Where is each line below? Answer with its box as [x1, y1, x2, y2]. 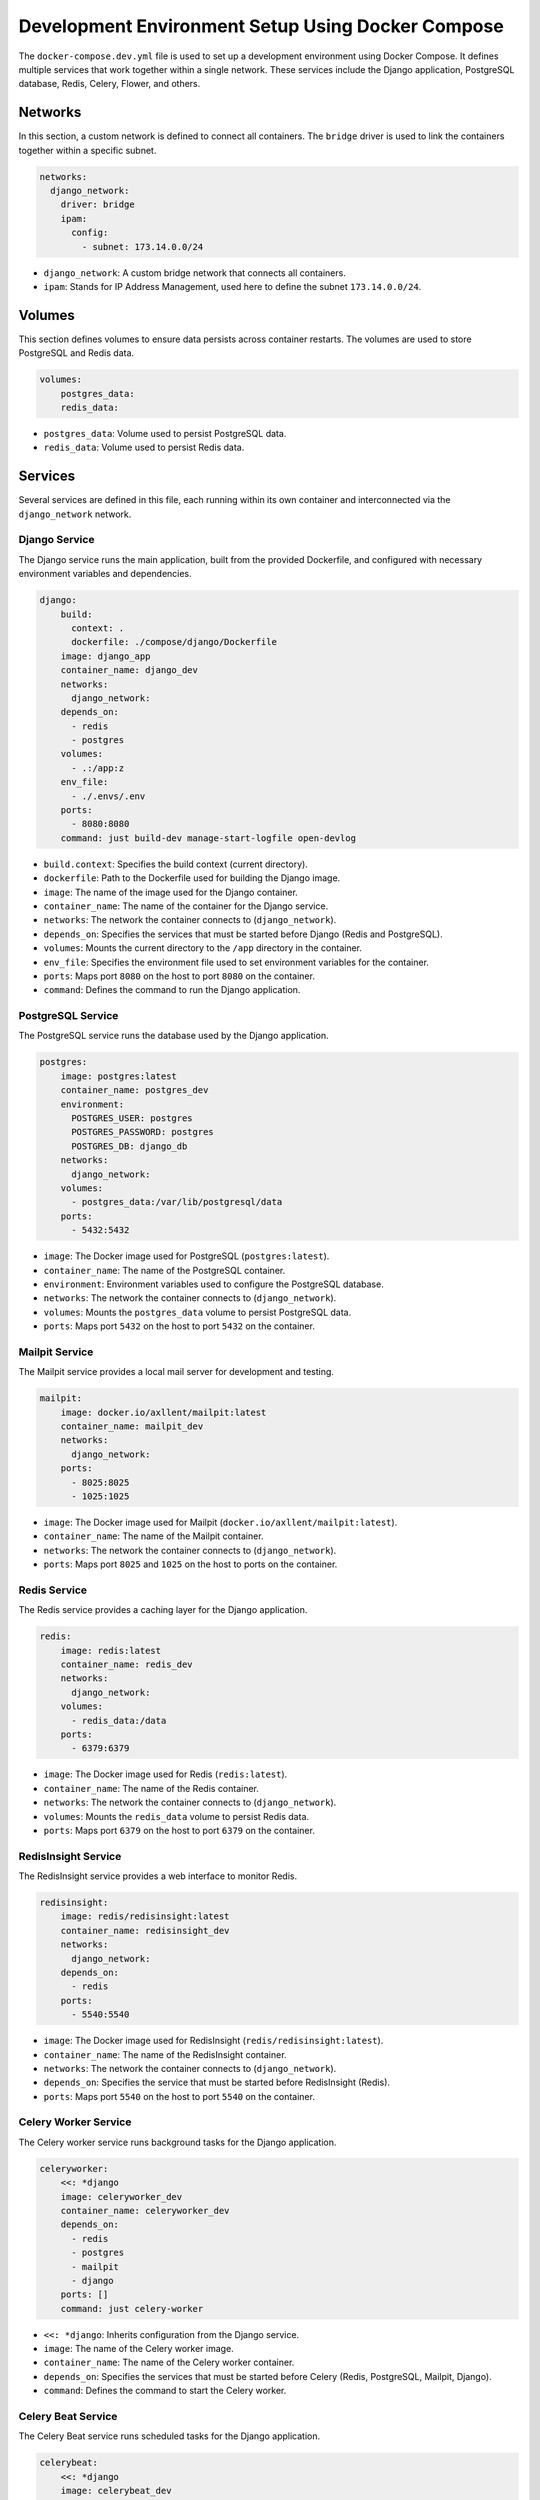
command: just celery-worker [60, 2303, 204, 2314]
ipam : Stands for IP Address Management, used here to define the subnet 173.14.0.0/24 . [43, 280, 422, 292]
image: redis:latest [60, 1645, 162, 1656]
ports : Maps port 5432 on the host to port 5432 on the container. [43, 1320, 315, 1332]
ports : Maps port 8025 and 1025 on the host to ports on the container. [43, 1558, 338, 1570]
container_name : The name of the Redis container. [43, 1782, 260, 1794]
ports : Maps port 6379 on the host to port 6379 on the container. [43, 1824, 315, 1836]
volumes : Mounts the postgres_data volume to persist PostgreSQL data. [43, 1306, 352, 1318]
